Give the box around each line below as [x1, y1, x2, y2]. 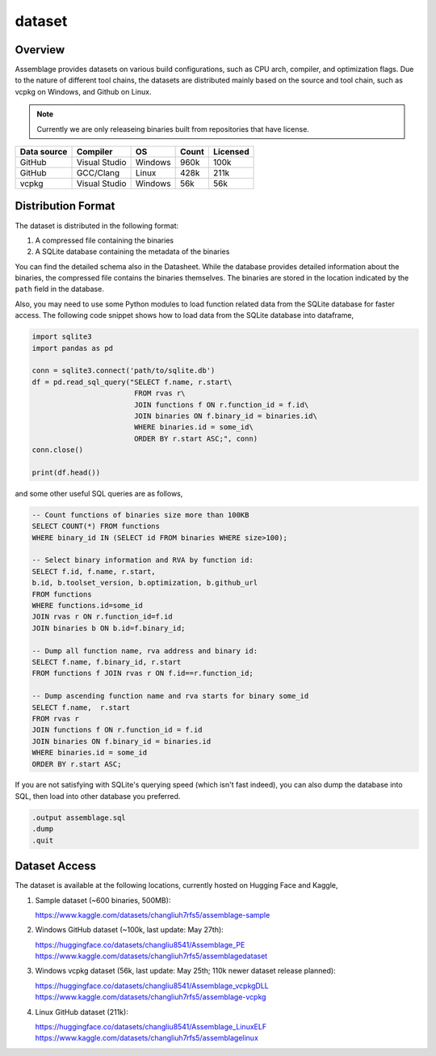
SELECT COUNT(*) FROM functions [31, 522, 161, 531]
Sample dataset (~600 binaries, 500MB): [35, 895, 171, 905]
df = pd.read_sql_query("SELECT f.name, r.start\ [31, 377, 233, 386]
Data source [19, 146, 68, 158]
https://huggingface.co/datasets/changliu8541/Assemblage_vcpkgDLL [35, 981, 270, 991]
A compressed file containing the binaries [35, 235, 174, 245]
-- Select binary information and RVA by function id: [31, 555, 254, 565]
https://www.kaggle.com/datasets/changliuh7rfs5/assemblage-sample [35, 910, 270, 919]
